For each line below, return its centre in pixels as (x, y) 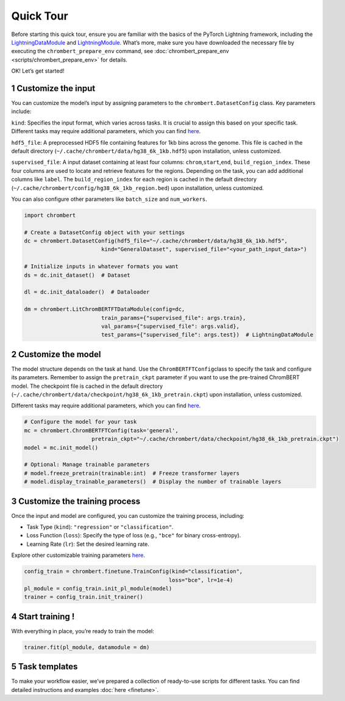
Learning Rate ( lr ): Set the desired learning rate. (88, 544)
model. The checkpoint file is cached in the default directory (87, 386)
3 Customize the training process (76, 501)
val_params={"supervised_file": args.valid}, (170, 326)
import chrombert (50, 215)
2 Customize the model (56, 354)
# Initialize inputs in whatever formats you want (101, 267)
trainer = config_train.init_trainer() (84, 597)
